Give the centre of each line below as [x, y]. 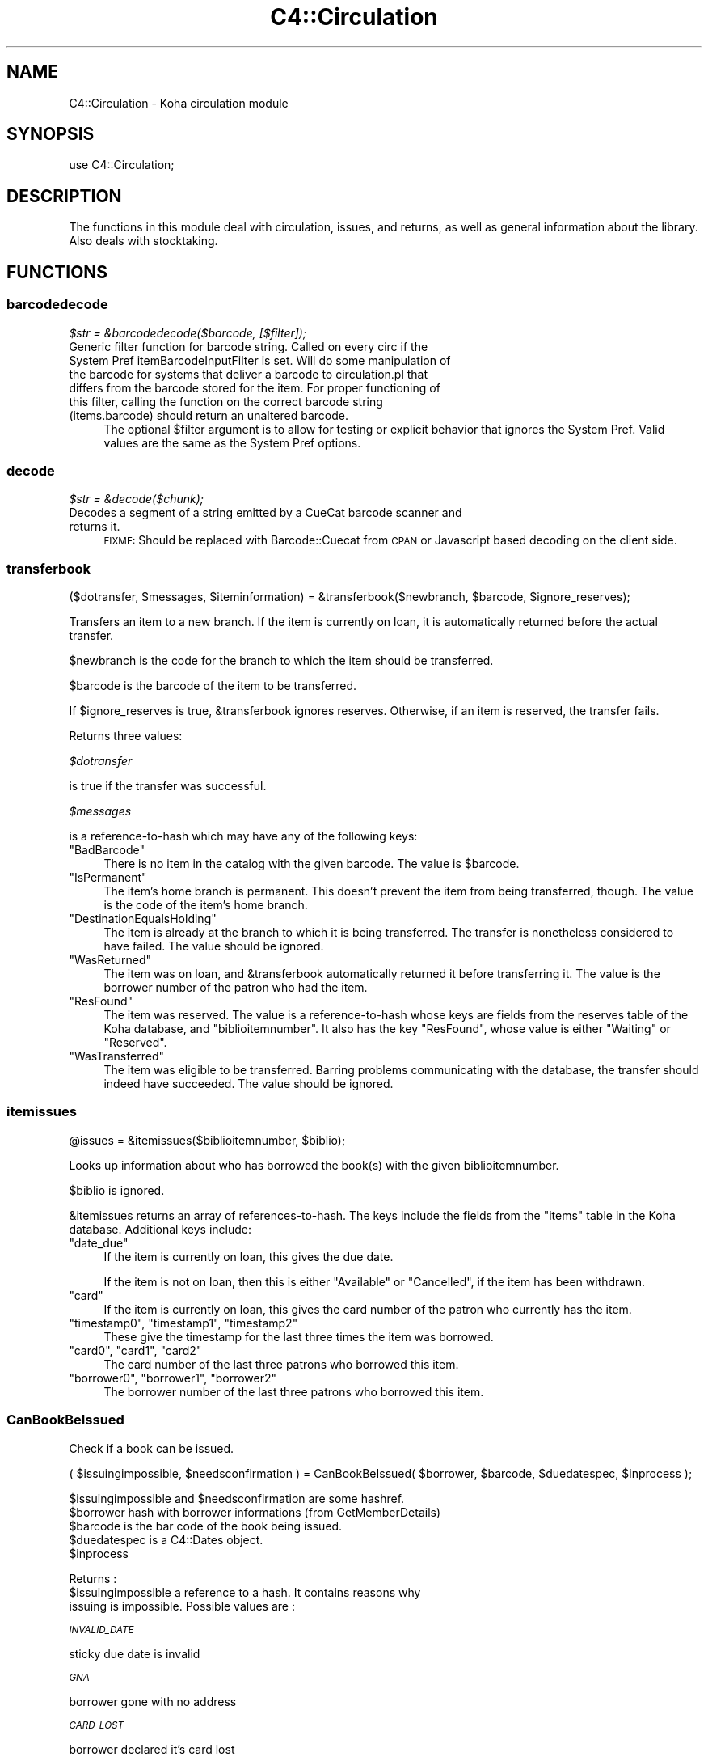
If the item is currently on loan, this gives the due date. [249, 1256]
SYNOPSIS [51, 134]
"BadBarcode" [107, 850]
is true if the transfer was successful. [168, 786]
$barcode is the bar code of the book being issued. [206, 1526]
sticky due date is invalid [135, 1653]
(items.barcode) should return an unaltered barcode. [209, 415]
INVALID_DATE [101, 1630]
